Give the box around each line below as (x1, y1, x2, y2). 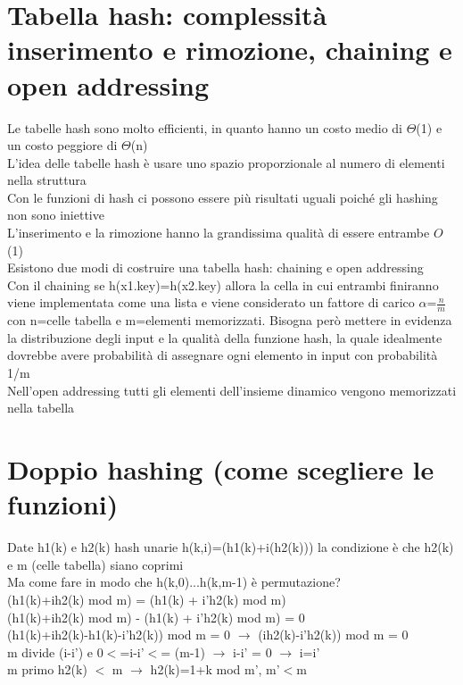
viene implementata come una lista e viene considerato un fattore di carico (7, 293, 415, 312)
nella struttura (7, 171, 87, 189)
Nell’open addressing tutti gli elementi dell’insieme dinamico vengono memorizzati (7, 380, 457, 399)
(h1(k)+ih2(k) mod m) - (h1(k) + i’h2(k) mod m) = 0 (7, 607, 305, 626)
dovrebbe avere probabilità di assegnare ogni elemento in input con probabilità (7, 346, 438, 364)
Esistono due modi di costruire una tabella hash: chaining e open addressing (7, 258, 424, 277)
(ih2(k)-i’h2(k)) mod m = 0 (258, 625, 409, 644)
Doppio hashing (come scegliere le (7, 451, 434, 488)
